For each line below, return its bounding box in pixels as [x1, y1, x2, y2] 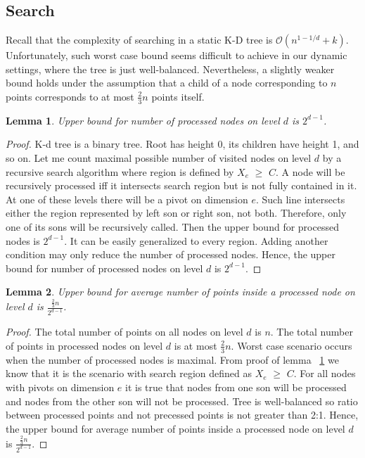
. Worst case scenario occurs [231, 338, 352, 352]
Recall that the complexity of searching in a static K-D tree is [6, 32, 273, 47]
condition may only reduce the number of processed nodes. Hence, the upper [6, 247, 335, 262]
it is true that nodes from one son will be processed [125, 379, 347, 394]
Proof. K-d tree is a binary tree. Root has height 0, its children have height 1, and [6, 136, 359, 151]
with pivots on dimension [6, 379, 115, 394]
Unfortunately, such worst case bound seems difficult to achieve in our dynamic [6, 48, 347, 63]
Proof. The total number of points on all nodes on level [6, 324, 243, 339]
